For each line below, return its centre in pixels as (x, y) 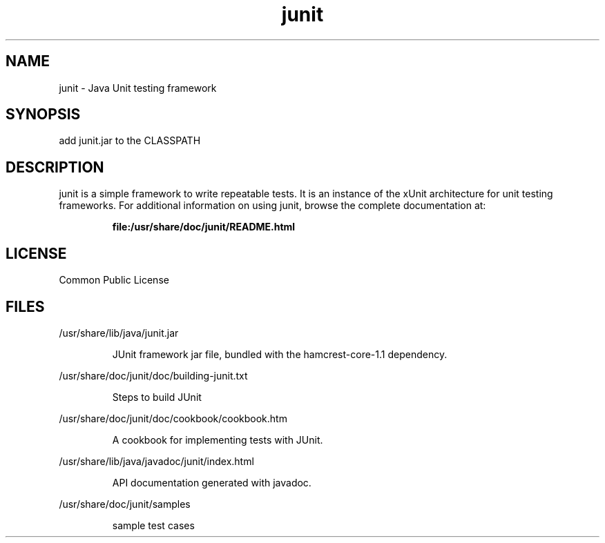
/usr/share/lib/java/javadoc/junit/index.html (156, 461)
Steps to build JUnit (157, 397)
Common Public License (114, 280)
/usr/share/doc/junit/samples (125, 504)
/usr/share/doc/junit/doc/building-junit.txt (153, 375)
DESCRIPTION (55, 167)
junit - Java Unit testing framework (138, 88)
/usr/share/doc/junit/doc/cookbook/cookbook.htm (173, 418)
